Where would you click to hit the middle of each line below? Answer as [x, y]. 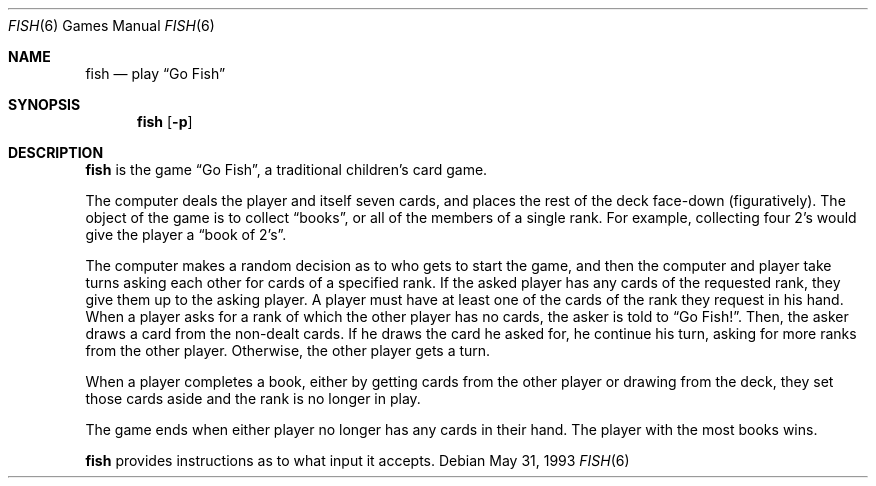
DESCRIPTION [56, 152]
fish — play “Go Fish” [155, 73]
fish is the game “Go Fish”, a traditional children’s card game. [286, 169]
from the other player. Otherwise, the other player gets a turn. [288, 350]
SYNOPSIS [44, 104]
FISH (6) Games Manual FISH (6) [111, 25]
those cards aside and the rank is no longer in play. [253, 398]
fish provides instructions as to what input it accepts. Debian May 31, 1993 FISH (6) [357, 460]
